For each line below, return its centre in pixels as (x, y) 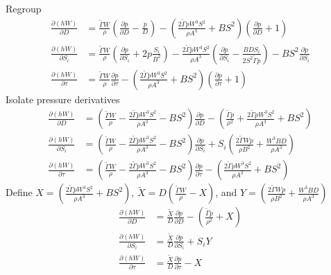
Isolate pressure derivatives (63, 99)
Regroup (24, 8)
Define (19, 192)
